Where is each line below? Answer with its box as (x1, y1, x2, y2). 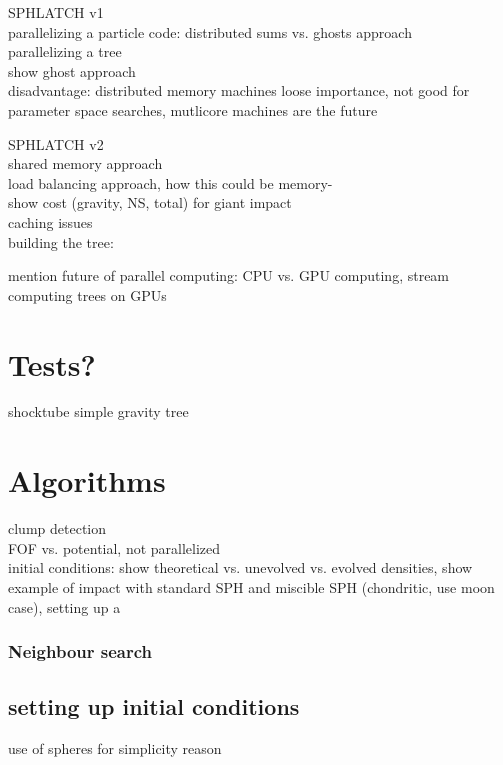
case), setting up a (8, 596, 121, 617)
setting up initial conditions (8, 691, 300, 722)
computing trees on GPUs (8, 284, 167, 305)
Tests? (8, 343, 96, 384)
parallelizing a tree (8, 41, 122, 62)
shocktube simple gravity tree (8, 401, 189, 422)
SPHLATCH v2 (8, 133, 104, 154)
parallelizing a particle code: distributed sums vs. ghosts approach (8, 21, 412, 42)
